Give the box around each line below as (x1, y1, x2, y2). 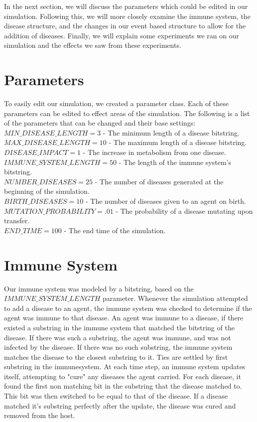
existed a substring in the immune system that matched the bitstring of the (4, 322, 235, 332)
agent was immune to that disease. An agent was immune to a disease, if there (4, 312, 244, 323)
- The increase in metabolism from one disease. (83, 147, 226, 157)
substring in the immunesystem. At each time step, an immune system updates (4, 361, 246, 372)
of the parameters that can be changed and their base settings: (4, 118, 196, 128)
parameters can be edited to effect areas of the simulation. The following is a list (4, 108, 250, 118)
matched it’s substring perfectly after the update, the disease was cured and (4, 400, 236, 411)
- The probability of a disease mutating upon (116, 205, 253, 216)
